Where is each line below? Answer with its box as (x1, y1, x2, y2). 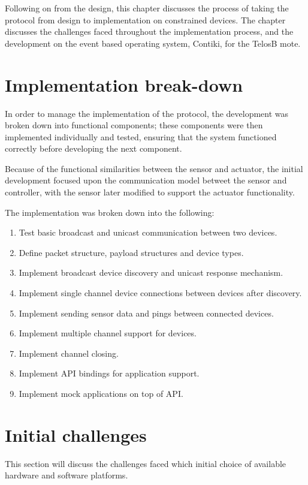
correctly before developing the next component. (5, 142, 182, 155)
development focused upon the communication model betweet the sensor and (5, 174, 287, 186)
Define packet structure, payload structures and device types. (19, 246, 244, 258)
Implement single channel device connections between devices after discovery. (19, 287, 302, 299)
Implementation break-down (5, 72, 243, 97)
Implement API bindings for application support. (19, 367, 200, 379)
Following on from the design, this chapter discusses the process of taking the (5, 2, 289, 14)
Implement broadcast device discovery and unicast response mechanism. (19, 266, 283, 279)
